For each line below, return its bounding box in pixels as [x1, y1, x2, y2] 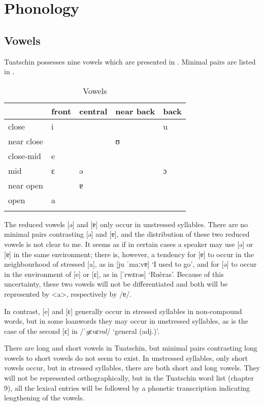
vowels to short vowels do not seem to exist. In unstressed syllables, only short [4, 352, 248, 363]
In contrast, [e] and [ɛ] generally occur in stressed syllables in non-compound [4, 305, 242, 316]
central [79, 105, 108, 117]
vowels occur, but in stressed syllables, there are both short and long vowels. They [4, 362, 260, 373]
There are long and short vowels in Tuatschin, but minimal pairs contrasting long [4, 342, 257, 353]
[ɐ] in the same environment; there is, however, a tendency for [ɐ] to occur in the [4, 248, 254, 259]
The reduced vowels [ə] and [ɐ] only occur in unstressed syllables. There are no [4, 218, 248, 229]
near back [115, 105, 155, 117]
